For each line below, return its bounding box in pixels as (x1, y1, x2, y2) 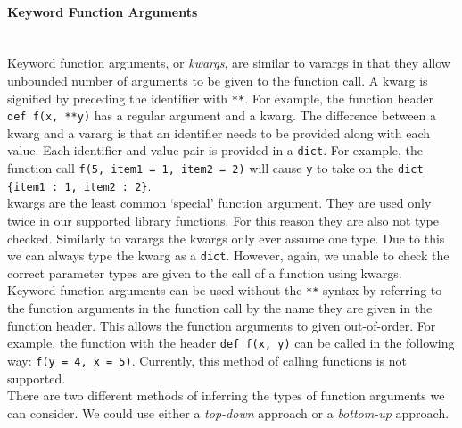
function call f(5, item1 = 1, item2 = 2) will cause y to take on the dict (7, 159, 424, 177)
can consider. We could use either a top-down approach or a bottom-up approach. (7, 403, 450, 422)
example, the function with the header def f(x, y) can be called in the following (7, 333, 455, 352)
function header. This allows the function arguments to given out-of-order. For (7, 316, 436, 334)
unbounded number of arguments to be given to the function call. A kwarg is (7, 70, 428, 89)
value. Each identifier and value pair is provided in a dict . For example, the (7, 141, 424, 160)
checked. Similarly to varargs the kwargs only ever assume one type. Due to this (7, 228, 445, 247)
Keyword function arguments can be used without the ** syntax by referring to (7, 281, 442, 300)
